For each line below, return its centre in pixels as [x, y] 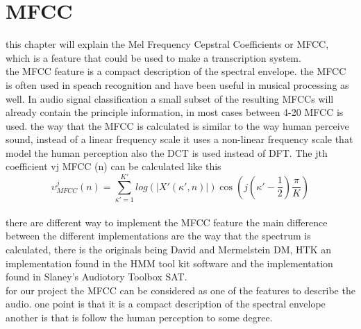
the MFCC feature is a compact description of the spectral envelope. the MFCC [176, 71]
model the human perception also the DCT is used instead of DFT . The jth [167, 152]
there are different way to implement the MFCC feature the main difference [167, 222]
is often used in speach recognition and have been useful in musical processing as [177, 84]
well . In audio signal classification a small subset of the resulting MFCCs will [170, 98]
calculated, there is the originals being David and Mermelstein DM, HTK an [168, 249]
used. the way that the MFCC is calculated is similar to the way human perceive [177, 125]
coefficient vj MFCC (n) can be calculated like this [114, 166]
